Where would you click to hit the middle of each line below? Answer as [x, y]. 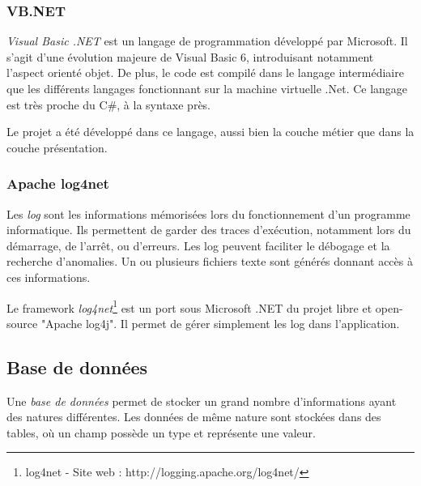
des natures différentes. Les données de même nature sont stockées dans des [194, 417]
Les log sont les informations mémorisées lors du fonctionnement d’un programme [208, 213]
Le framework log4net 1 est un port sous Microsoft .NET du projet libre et [189, 306]
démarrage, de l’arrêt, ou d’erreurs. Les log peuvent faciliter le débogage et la [198, 245]
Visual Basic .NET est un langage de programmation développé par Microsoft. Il [207, 41]
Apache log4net [58, 183]
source [22, 323]
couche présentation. [57, 147]
